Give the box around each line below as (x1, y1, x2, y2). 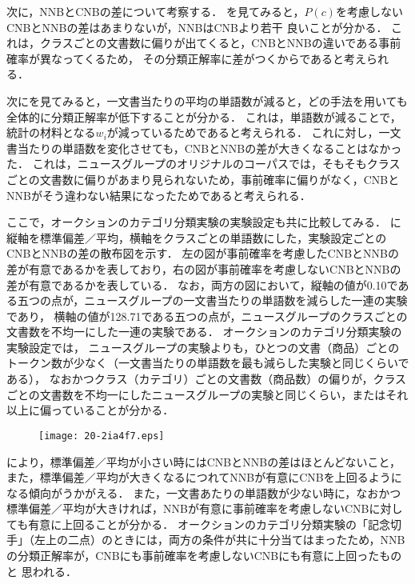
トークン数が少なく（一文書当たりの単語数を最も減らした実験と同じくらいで (6, 354, 409, 371)
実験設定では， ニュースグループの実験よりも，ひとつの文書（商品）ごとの (6, 338, 400, 355)
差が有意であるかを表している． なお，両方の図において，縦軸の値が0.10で (6, 276, 398, 293)
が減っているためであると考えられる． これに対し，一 (106, 124, 390, 141)
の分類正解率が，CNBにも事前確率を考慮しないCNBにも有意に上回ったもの (6, 547, 402, 564)
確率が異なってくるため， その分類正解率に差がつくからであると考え (6, 50, 367, 66)
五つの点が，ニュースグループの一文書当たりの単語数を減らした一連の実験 (17, 292, 408, 309)
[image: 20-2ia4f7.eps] (38, 430, 165, 442)
